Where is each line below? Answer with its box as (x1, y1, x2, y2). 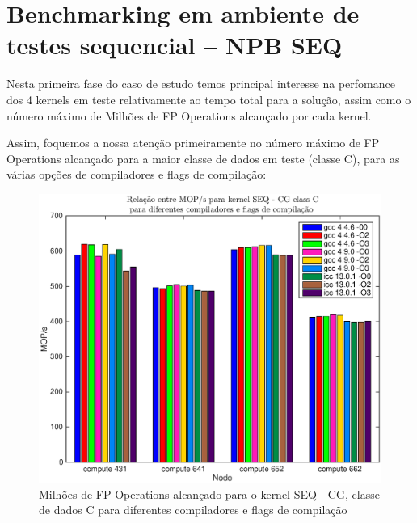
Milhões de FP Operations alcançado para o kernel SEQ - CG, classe (39, 485, 380, 502)
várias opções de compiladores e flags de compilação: (6, 166, 267, 183)
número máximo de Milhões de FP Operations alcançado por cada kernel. (6, 107, 372, 124)
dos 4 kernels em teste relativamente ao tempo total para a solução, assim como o (6, 91, 411, 108)
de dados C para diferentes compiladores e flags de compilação (39, 501, 347, 518)
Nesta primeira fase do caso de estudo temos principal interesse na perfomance (6, 75, 395, 92)
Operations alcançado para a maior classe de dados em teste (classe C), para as (6, 150, 400, 167)
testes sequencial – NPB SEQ (6, 28, 343, 61)
